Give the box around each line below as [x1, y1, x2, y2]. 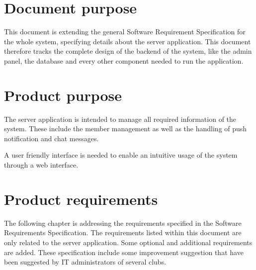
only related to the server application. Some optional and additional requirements [4, 237, 253, 247]
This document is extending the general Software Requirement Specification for [4, 26, 246, 37]
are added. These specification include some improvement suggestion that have [4, 247, 244, 257]
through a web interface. [4, 160, 79, 170]
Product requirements [4, 188, 158, 209]
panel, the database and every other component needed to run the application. [4, 55, 244, 66]
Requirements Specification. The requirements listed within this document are [4, 227, 242, 238]
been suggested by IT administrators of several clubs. [4, 257, 167, 267]
